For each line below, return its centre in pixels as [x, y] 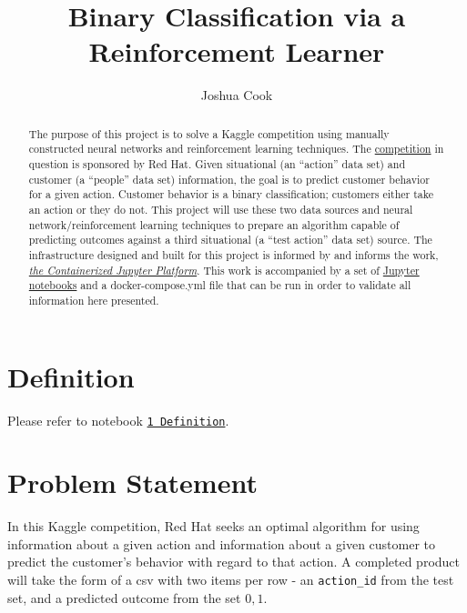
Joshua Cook [237, 95]
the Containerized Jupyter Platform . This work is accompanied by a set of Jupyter [224, 270]
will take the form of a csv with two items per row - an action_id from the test [231, 580]
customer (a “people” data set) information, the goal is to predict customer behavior [229, 179]
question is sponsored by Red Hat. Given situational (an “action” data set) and [217, 164]
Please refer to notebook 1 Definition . [118, 420]
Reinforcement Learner [237, 51]
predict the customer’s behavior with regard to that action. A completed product [234, 562]
